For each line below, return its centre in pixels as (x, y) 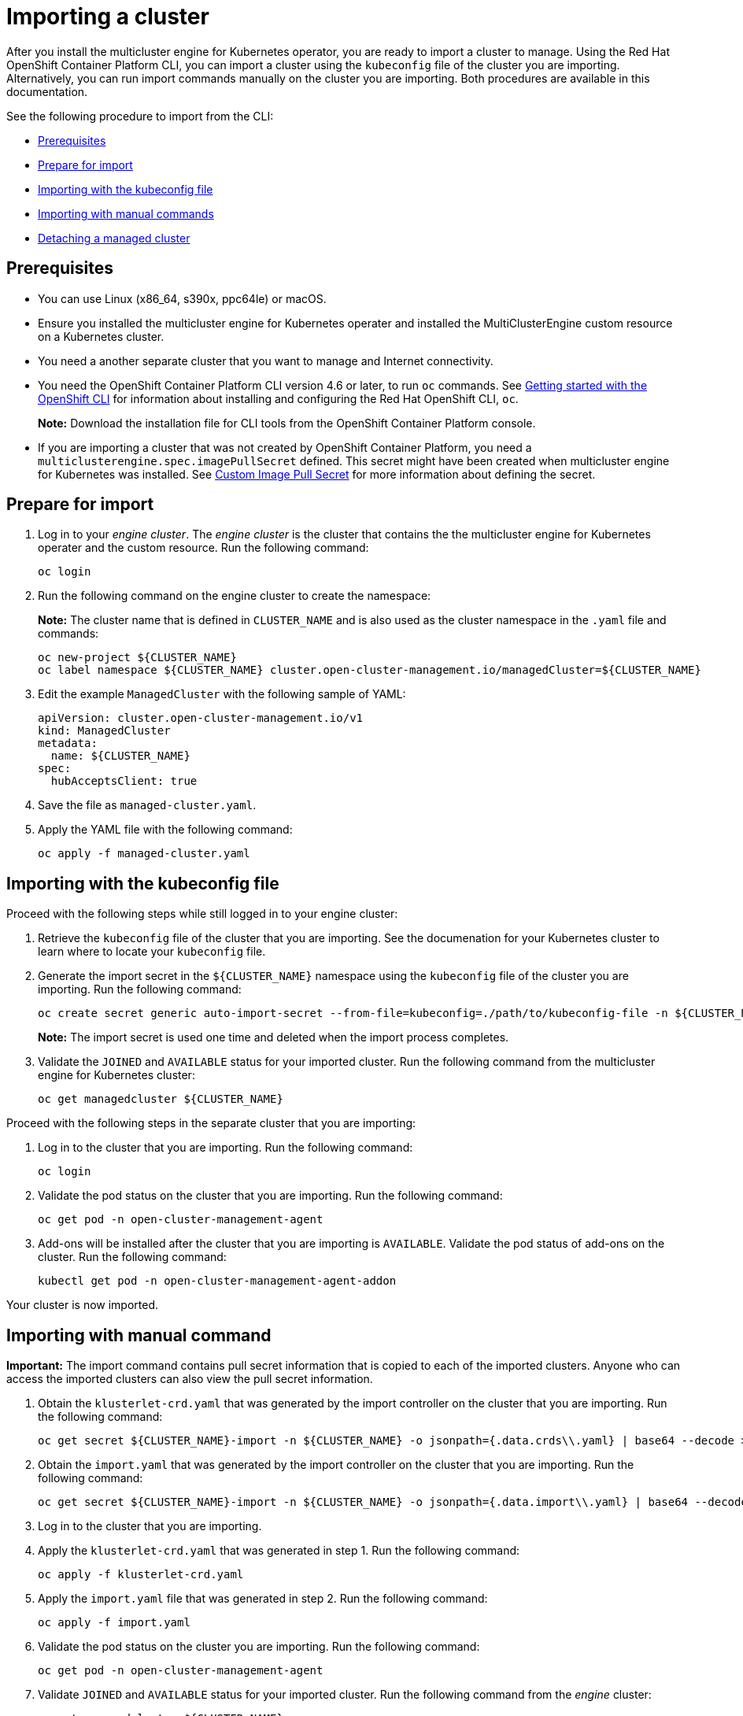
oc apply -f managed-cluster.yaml (144, 854)
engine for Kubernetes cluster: (116, 1075)
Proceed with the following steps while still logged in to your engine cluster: (202, 914)
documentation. (47, 91)
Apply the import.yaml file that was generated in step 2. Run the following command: (263, 1599)
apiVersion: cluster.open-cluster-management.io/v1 (201, 718)
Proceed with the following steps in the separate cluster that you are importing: (211, 1123)
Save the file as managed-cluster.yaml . (147, 805)
